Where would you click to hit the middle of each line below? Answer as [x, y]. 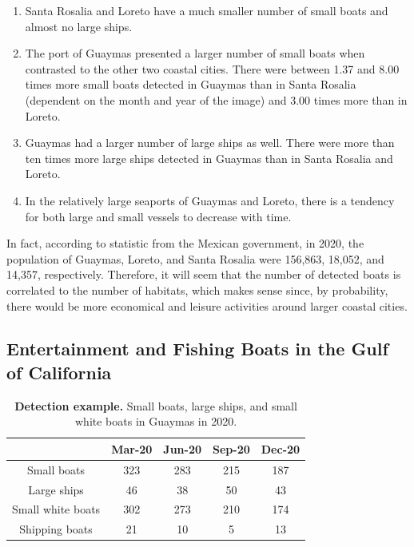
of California [59, 372]
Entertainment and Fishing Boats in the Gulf [197, 349]
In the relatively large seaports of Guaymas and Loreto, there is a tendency [210, 200]
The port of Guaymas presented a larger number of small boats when [195, 53]
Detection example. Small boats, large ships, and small [156, 405]
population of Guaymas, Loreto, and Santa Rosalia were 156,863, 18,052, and [195, 258]
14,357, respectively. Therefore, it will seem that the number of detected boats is [204, 274]
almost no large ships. [79, 26]
